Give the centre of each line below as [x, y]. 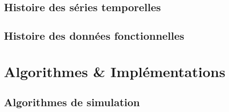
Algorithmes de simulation [72, 102]
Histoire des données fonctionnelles [94, 36]
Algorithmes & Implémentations [115, 71]
